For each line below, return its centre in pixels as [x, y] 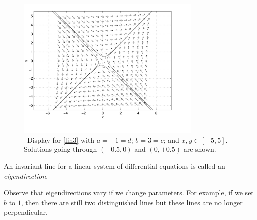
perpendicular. [26, 212]
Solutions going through [61, 149]
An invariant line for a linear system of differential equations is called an [115, 166]
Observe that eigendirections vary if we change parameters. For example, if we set [129, 192]
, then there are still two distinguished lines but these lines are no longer [132, 202]
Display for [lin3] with [61, 139]
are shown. [200, 149]
